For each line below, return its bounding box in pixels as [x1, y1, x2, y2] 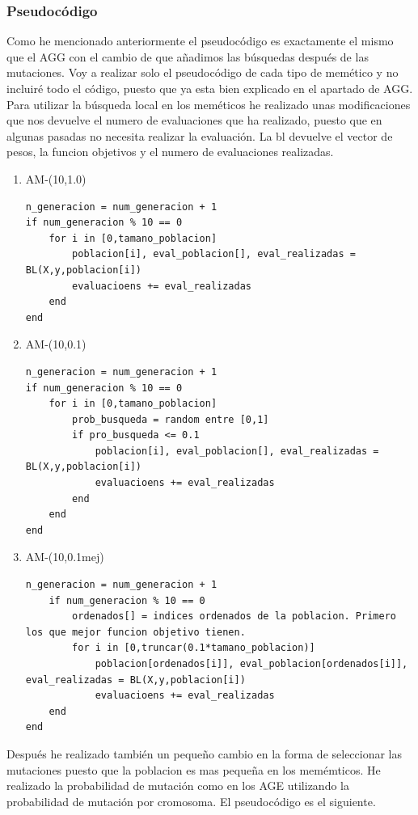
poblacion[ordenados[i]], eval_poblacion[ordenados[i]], [95, 658, 408, 669]
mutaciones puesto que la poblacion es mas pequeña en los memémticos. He [6, 761, 381, 778]
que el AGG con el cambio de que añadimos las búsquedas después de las [6, 48, 369, 65]
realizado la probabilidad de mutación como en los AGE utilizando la [6, 777, 349, 794]
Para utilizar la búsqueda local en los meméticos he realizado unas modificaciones [6, 95, 411, 112]
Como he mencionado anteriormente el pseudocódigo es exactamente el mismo [6, 32, 394, 49]
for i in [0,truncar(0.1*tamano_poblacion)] [72, 642, 315, 654]
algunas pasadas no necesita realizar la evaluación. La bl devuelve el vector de [6, 127, 393, 144]
